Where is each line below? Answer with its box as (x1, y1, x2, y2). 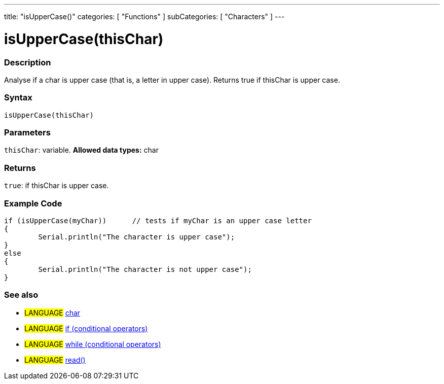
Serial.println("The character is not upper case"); (38, 265, 252, 273)
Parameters (4, 127, 51, 137)
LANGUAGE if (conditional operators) (24, 324, 148, 333)
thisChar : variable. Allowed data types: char (4, 146, 159, 155)
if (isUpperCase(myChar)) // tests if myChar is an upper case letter (4, 216, 312, 225)
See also (4, 290, 39, 300)
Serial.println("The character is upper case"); (38, 232, 235, 241)
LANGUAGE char (24, 308, 81, 317)
